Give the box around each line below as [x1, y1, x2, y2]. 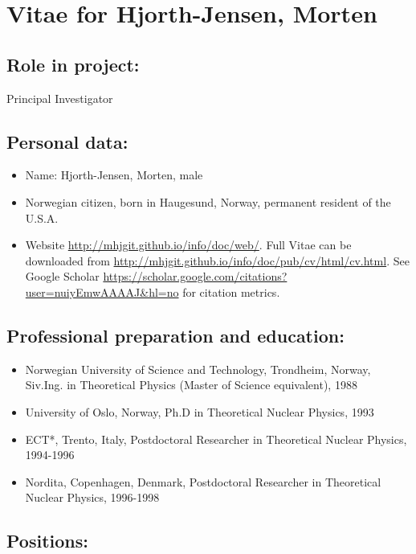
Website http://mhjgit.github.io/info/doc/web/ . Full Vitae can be [25, 236, 352, 253]
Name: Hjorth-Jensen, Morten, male [25, 166, 203, 183]
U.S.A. [25, 209, 59, 226]
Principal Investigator [6, 89, 113, 106]
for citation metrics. [182, 283, 280, 300]
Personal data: [6, 129, 128, 154]
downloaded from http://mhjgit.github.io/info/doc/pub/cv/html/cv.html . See [25, 252, 410, 269]
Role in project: [6, 51, 140, 76]
